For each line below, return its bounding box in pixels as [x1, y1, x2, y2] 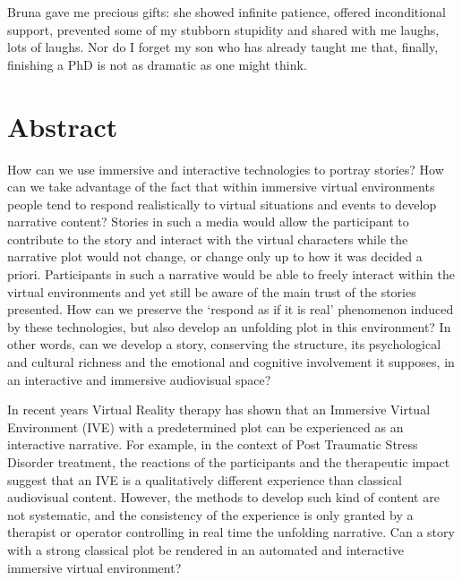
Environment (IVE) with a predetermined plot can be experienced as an [7, 417, 404, 436]
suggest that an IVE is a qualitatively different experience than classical [7, 470, 402, 489]
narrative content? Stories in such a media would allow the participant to [7, 212, 409, 231]
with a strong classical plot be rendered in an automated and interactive [7, 540, 404, 559]
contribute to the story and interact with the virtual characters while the [7, 229, 408, 248]
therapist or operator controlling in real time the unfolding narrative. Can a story [7, 523, 455, 542]
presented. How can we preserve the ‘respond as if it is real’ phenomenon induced [7, 300, 454, 319]
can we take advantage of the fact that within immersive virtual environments [7, 177, 435, 196]
